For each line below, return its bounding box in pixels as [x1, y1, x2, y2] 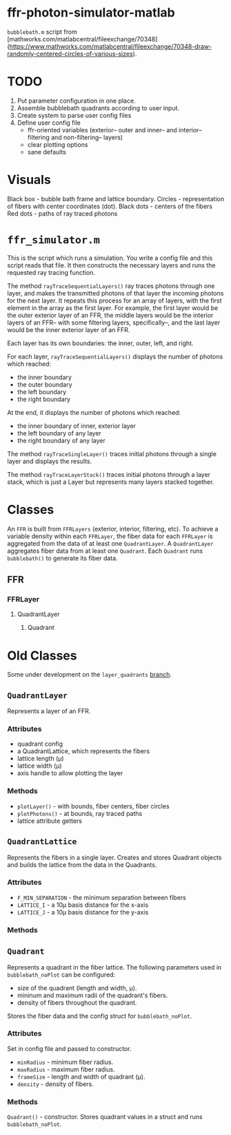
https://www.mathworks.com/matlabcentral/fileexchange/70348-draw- [9, 42, 212, 50]
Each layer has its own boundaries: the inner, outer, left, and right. [7, 339, 194, 347]
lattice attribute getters [17, 817, 83, 825]
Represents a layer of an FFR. [7, 707, 91, 715]
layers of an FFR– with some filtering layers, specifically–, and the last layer [7, 318, 221, 327]
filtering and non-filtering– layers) [27, 133, 123, 141]
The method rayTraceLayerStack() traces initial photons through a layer [7, 470, 211, 478]
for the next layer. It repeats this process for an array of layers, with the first [7, 296, 222, 305]
